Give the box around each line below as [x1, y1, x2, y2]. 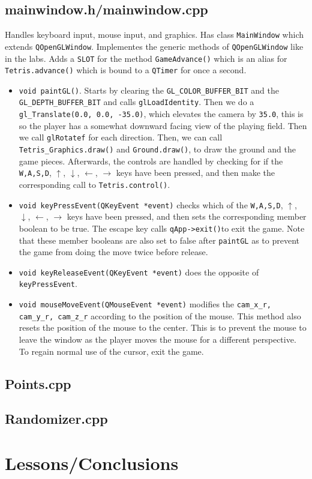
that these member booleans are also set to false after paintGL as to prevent [19, 233, 299, 246]
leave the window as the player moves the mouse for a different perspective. [19, 333, 296, 345]
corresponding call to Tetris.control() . [19, 178, 170, 190]
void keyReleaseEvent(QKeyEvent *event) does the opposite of [19, 265, 259, 278]
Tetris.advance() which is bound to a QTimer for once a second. [5, 64, 247, 76]
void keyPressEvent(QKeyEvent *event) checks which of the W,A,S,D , [19, 198, 283, 211]
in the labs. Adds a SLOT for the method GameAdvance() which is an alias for [5, 52, 287, 64]
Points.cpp [5, 374, 71, 393]
